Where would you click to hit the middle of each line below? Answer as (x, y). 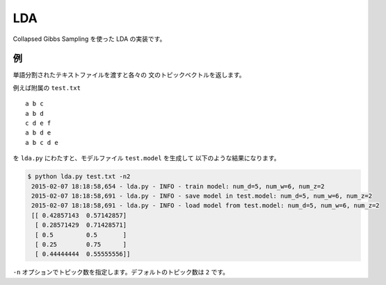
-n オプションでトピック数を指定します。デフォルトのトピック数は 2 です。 (121, 272)
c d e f (38, 123)
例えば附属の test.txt (47, 87)
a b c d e (42, 142)
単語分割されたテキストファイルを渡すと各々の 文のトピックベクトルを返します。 (129, 75)
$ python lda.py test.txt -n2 (79, 176)
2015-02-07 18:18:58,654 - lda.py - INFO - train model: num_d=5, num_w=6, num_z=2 (178, 186)
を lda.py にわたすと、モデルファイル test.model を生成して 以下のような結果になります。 (147, 158)
